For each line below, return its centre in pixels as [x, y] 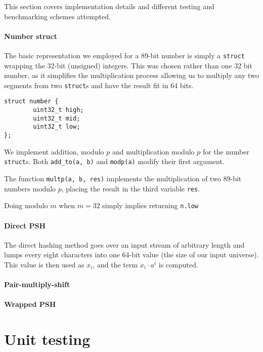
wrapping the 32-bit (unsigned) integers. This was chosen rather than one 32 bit [128, 65]
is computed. [178, 264]
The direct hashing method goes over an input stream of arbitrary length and [124, 244]
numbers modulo [30, 188]
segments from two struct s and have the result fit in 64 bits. [99, 85]
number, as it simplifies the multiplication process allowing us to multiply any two [131, 75]
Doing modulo [26, 205]
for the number [226, 151]
